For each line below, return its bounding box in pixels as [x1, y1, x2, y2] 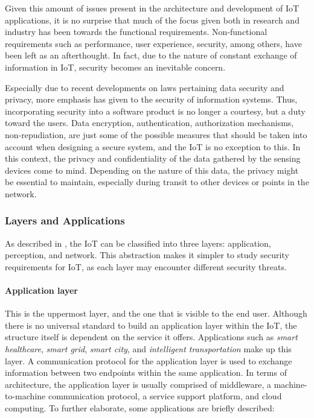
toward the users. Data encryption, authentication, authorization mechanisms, [5, 116, 294, 129]
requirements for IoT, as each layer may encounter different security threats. [5, 260, 287, 273]
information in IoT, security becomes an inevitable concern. [5, 60, 226, 73]
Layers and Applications [5, 213, 125, 228]
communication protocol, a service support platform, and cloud [48, 390, 282, 402]
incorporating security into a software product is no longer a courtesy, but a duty [5, 104, 306, 117]
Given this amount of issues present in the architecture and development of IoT [5, 2, 300, 14]
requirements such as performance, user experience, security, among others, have [5, 37, 302, 49]
